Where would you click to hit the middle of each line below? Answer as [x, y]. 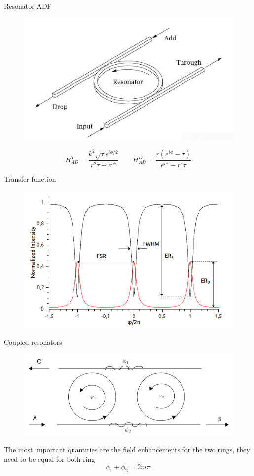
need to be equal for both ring [50, 459]
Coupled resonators [33, 341]
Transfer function [30, 179]
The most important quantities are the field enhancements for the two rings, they [127, 449]
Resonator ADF [28, 6]
